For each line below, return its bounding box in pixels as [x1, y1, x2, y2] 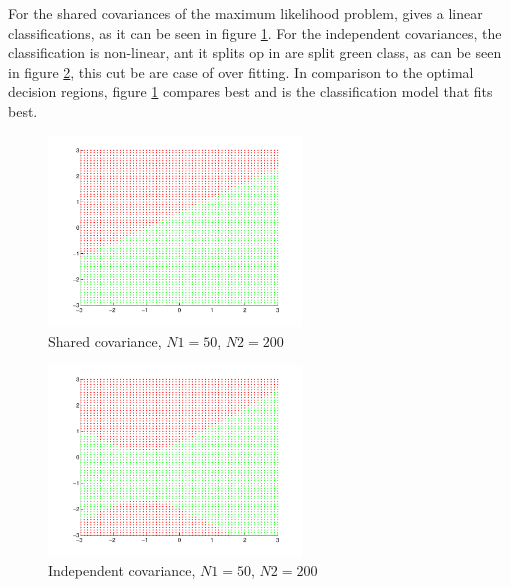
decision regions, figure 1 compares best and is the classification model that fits [8, 81, 493, 102]
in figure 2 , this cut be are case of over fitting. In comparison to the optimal [8, 61, 474, 82]
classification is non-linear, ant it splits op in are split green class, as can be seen [8, 42, 502, 63]
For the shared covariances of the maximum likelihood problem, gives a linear [8, 3, 483, 23]
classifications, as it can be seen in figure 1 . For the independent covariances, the [8, 22, 502, 43]
